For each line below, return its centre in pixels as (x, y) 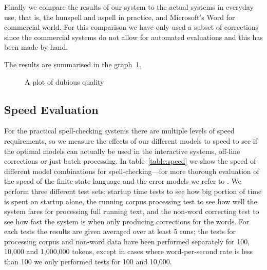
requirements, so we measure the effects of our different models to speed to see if (131, 140)
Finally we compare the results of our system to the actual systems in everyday (129, 7)
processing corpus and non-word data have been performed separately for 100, (127, 241)
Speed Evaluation (51, 109)
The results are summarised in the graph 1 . (73, 64)
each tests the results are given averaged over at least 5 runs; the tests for (120, 231)
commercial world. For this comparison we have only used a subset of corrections (131, 27)
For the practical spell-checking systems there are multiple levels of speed (119, 131)
